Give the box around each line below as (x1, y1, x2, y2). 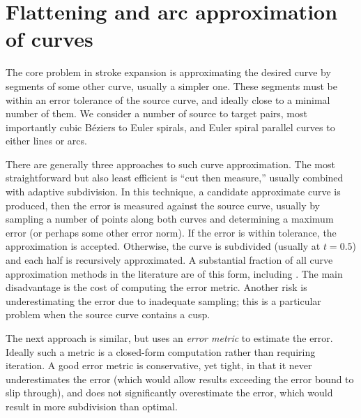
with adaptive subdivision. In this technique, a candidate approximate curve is (6, 184, 341, 199)
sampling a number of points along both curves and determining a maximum (6, 211, 334, 226)
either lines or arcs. (6, 133, 87, 148)
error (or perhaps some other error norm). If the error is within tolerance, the (6, 225, 337, 239)
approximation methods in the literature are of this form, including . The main (6, 266, 343, 281)
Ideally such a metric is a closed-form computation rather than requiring (6, 344, 316, 359)
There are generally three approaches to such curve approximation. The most (6, 156, 335, 171)
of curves (6, 24, 93, 53)
